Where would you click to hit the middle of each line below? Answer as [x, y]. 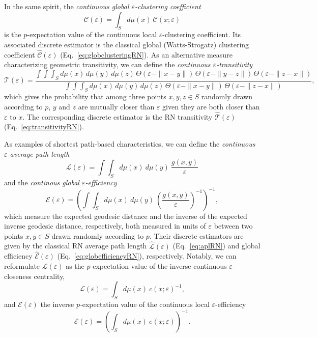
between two [233, 226]
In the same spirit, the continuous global [67, 6]
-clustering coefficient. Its [202, 34]
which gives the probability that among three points [85, 96]
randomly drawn [227, 96]
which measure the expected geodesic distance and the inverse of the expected [126, 216]
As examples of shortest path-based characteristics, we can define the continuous [130, 144]
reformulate [22, 266]
